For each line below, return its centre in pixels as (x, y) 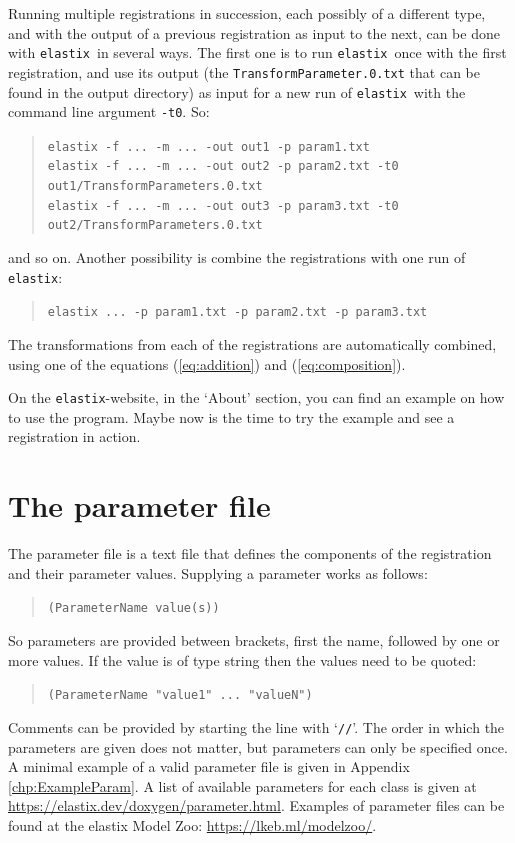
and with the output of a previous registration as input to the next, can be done (254, 32)
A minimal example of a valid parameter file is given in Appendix (209, 766)
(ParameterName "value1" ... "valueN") (180, 695)
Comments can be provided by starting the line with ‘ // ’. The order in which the (256, 726)
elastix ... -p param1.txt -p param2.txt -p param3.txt (237, 312)
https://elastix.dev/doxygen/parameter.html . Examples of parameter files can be (256, 805)
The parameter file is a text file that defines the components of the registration (250, 553)
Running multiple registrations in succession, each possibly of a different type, (247, 13)
